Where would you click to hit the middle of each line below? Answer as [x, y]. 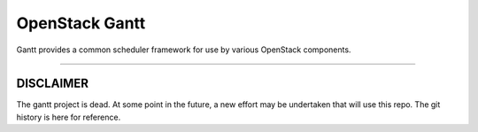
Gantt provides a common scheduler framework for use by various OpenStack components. [184, 50]
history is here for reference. [69, 117]
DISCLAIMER [52, 84]
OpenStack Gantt [81, 23]
